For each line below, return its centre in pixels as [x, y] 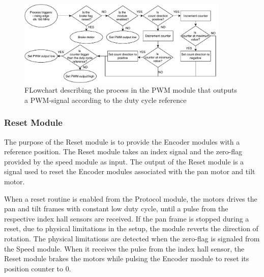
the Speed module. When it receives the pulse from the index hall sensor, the [124, 248]
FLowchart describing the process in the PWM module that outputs [131, 90]
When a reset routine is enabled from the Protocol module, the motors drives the [131, 198]
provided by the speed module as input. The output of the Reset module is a [124, 161]
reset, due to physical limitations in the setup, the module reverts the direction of [131, 228]
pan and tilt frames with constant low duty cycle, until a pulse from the [116, 209]
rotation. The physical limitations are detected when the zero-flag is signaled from [132, 238]
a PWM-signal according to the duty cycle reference [106, 100]
